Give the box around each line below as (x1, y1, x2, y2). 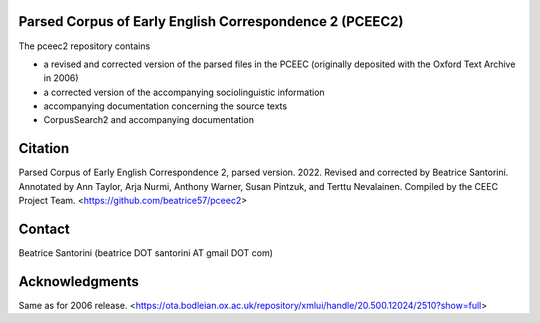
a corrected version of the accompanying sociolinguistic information (43, 86, 325, 98)
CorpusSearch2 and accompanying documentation (43, 114, 255, 126)
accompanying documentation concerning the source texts (43, 100, 288, 112)
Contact (18, 220, 70, 237)
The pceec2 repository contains (18, 40, 151, 52)
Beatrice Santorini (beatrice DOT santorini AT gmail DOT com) (18, 247, 274, 259)
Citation (18, 140, 70, 157)
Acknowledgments (18, 273, 140, 290)
